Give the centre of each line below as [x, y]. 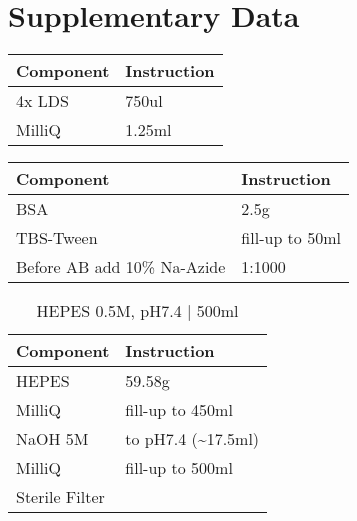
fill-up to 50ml [291, 238]
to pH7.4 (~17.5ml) [192, 439]
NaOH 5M [52, 439]
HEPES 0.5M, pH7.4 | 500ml [137, 311]
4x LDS [42, 101]
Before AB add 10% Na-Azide [121, 267]
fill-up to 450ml [179, 410]
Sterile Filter [60, 497]
